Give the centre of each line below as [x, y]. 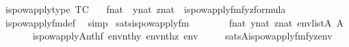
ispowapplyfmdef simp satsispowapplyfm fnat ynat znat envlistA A [174, 22]
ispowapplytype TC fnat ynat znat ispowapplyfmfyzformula [145, 9]
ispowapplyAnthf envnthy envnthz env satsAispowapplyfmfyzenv [182, 36]
